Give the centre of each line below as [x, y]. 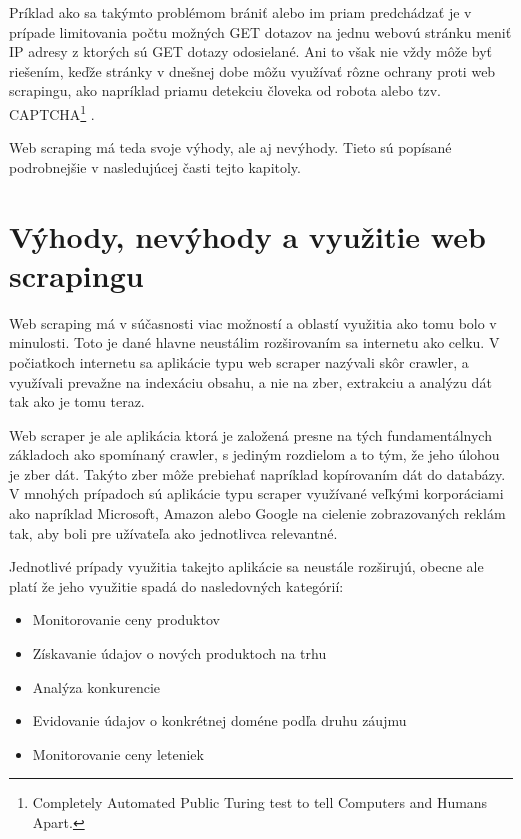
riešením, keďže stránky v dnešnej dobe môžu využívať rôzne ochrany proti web [252, 70]
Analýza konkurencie [96, 686]
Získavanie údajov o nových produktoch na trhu [179, 653]
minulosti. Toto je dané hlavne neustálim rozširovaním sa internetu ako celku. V [254, 342]
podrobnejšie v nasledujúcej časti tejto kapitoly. [155, 166]
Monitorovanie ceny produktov [126, 619]
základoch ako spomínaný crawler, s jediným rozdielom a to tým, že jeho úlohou [254, 454]
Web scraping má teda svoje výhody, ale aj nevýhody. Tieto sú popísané [230, 147]
